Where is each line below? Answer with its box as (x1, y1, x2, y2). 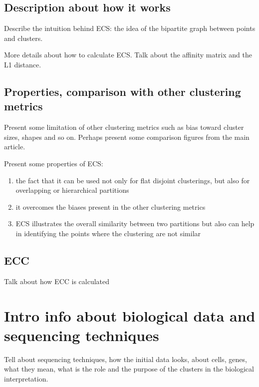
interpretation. (4, 373, 48, 384)
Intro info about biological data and (4, 305, 256, 326)
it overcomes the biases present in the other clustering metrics (15, 201, 206, 212)
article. (4, 141, 25, 152)
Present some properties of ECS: (4, 158, 103, 168)
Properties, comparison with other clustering (4, 83, 241, 99)
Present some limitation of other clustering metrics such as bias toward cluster (4, 122, 244, 132)
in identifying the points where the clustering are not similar (15, 228, 201, 238)
